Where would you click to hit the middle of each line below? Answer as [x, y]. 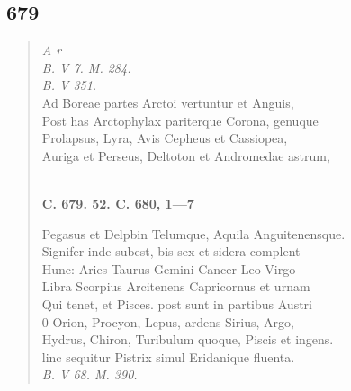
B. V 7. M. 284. [86, 67]
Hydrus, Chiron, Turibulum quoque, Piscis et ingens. [188, 339]
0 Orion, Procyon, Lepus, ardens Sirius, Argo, [168, 321]
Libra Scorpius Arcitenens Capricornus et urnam [176, 286]
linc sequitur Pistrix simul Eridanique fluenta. [168, 356]
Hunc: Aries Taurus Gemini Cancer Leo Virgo [169, 268]
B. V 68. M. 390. [90, 374]
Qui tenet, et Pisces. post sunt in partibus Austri [177, 303]
